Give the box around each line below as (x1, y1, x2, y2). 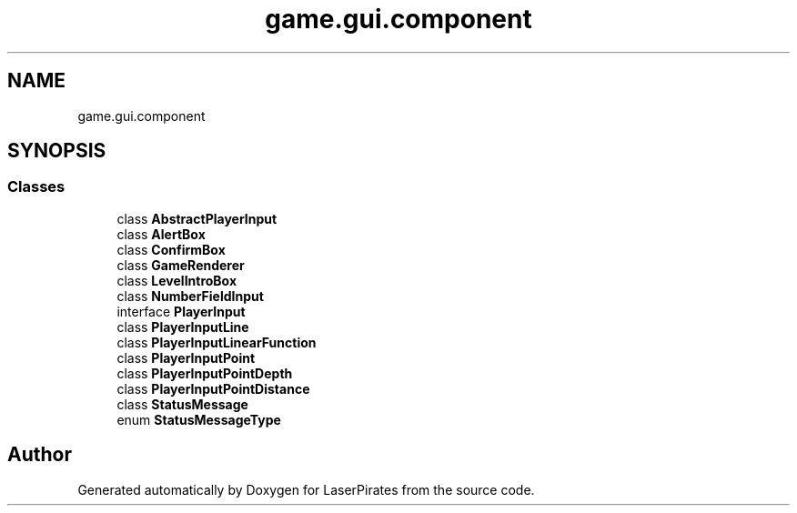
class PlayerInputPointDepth (116, 365, 293, 381)
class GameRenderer (116, 256, 245, 273)
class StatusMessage (116, 396, 248, 412)
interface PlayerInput (116, 303, 246, 319)
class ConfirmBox (116, 241, 226, 257)
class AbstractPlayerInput (116, 210, 277, 226)
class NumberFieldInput (116, 287, 264, 304)
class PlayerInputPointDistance (116, 380, 310, 397)
